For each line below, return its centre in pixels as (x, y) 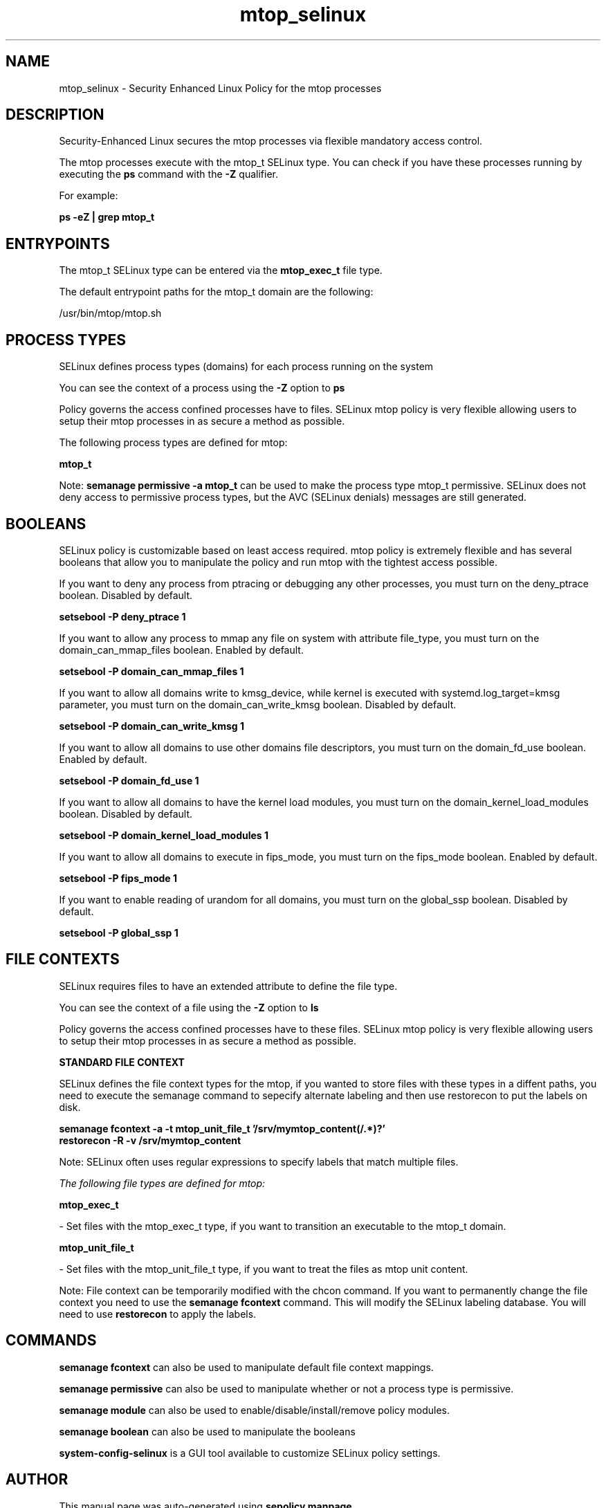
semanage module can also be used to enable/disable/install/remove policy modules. (255, 1410)
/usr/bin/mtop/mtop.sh (110, 313)
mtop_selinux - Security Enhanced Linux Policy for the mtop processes (220, 88)
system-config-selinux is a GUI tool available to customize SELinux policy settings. (250, 1453)
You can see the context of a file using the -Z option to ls (189, 1007)
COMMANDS (51, 1341)
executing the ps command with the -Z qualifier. (168, 174)
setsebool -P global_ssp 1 (119, 932)
